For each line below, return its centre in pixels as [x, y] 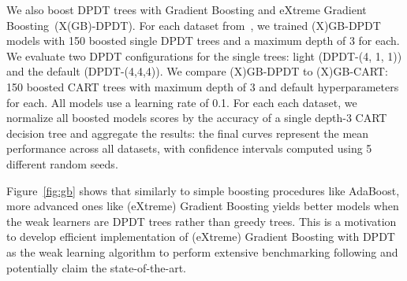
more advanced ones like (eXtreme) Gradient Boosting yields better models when [203, 206]
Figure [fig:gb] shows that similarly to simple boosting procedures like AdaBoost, [203, 190]
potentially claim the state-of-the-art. [97, 267]
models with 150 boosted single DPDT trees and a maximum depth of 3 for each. [203, 41]
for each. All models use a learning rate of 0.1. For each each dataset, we [182, 102]
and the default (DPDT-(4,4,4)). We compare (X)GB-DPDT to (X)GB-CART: [197, 71]
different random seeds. [62, 163]
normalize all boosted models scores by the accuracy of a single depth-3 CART [197, 118]
